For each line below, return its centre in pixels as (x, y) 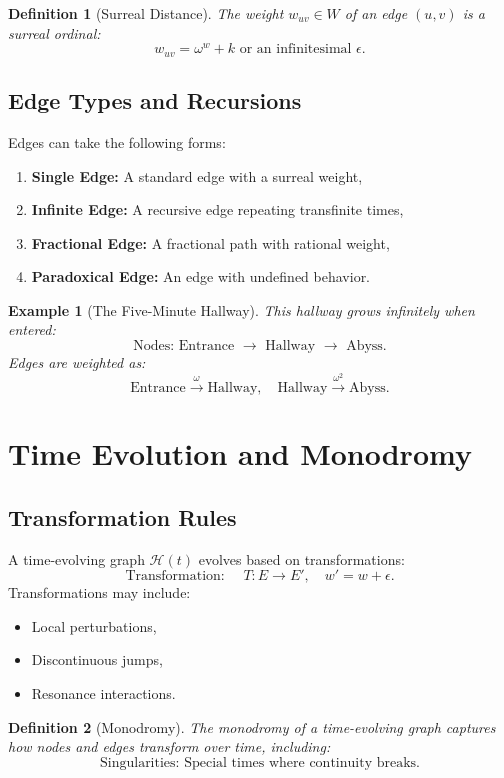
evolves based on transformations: (301, 558)
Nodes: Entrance (184, 346)
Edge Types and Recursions (155, 100)
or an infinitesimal (295, 49)
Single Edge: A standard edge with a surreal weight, (197, 175)
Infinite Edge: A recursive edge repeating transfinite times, (217, 209)
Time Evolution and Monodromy (240, 453)
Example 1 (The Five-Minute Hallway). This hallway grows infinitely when (241, 309)
